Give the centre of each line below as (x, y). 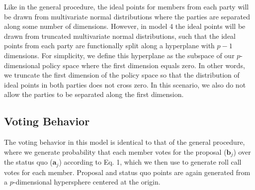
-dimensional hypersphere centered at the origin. (87, 182)
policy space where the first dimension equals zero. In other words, (144, 65)
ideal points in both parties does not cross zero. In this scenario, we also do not (125, 84)
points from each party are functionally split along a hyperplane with (109, 46)
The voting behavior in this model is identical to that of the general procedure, (125, 142)
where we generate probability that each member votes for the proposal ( (115, 151)
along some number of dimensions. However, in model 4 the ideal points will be (125, 26)
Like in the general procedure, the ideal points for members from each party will (127, 6)
